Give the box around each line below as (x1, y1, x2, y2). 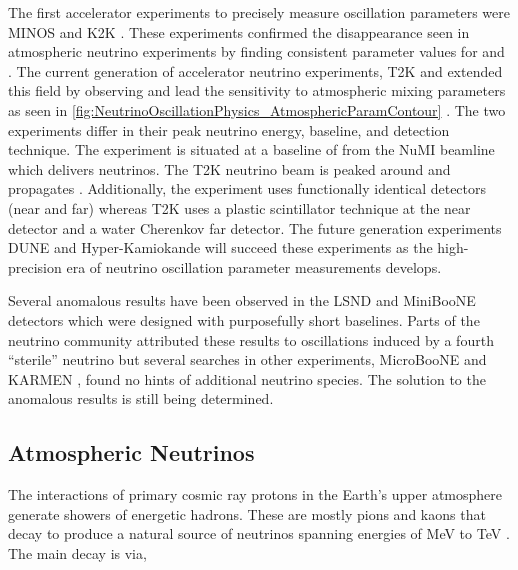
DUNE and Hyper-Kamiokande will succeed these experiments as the (8, 237, 433, 258)
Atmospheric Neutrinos (8, 437, 255, 468)
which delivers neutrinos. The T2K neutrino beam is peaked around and (8, 158, 451, 179)
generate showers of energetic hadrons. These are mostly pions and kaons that (8, 503, 486, 524)
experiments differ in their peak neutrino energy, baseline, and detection (8, 119, 450, 140)
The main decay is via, (8, 542, 147, 563)
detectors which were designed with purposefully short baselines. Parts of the (8, 309, 480, 330)
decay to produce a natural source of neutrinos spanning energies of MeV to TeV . (8, 523, 510, 544)
